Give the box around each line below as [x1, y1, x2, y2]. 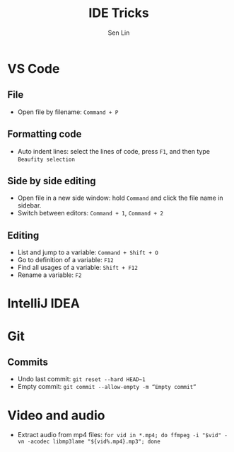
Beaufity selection [17, 156, 76, 163]
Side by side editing [7, 175, 96, 187]
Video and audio [7, 407, 105, 423]
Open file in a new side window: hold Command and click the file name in [17, 193, 224, 203]
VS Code [7, 60, 60, 77]
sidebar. [17, 201, 42, 210]
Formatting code [7, 128, 82, 140]
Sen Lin [107, 28, 130, 37]
